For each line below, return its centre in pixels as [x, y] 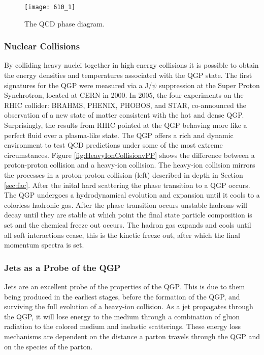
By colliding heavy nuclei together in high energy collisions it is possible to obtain [131, 65]
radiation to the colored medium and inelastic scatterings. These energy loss [123, 326]
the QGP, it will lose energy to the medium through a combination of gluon [122, 316]
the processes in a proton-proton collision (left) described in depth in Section [124, 175]
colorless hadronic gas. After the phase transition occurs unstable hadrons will [126, 204]
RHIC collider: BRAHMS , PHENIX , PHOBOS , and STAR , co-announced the [125, 105]
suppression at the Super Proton [209, 85]
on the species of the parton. [48, 346]
